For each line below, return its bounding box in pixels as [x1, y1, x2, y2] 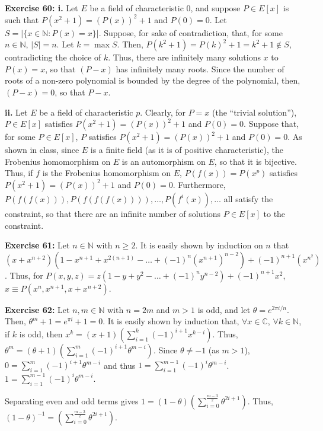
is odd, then [19, 327, 63, 340]
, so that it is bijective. [214, 155, 297, 167]
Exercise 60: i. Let [5, 2, 78, 14]
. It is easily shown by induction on [135, 239, 263, 251]
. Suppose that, [244, 117, 299, 130]
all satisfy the [223, 192, 273, 205]
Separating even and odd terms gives [5, 394, 139, 407]
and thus [103, 359, 136, 371]
